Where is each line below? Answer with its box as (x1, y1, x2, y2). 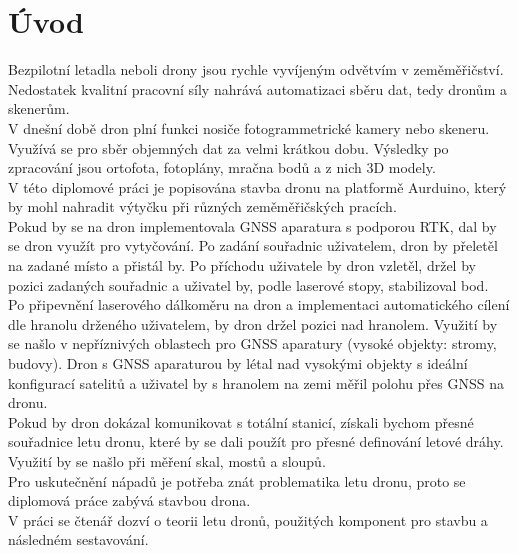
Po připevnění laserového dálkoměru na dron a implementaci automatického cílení (8, 294, 510, 315)
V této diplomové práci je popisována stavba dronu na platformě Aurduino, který (8, 176, 507, 197)
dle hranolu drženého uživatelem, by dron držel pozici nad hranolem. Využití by (8, 313, 498, 334)
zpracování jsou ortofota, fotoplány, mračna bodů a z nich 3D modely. (8, 157, 436, 178)
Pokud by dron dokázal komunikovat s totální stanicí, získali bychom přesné (8, 411, 474, 432)
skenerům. (8, 98, 70, 119)
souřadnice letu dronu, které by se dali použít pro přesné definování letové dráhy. (8, 431, 504, 452)
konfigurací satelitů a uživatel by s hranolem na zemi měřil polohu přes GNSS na (8, 372, 504, 393)
